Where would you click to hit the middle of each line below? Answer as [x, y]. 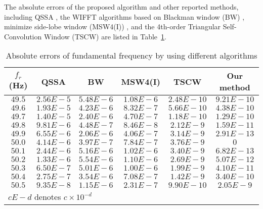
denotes [48, 197]
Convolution [23, 36]
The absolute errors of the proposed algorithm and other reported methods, [121, 7]
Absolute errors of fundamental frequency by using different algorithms [131, 56]
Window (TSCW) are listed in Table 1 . [105, 36]
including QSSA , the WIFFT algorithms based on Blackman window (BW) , [124, 16]
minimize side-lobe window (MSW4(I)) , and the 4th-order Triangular [113, 27]
